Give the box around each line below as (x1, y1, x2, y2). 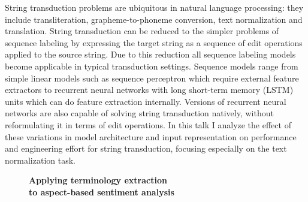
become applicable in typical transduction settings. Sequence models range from (5, 59, 298, 72)
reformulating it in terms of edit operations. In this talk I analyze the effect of (5, 118, 291, 131)
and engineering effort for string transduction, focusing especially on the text (5, 142, 287, 155)
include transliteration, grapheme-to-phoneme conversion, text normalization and (5, 13, 303, 25)
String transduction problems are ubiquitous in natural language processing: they (5, 1, 304, 13)
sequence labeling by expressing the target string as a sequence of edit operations (5, 36, 303, 49)
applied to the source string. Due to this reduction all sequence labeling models (5, 48, 296, 61)
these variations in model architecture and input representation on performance (5, 130, 297, 143)
